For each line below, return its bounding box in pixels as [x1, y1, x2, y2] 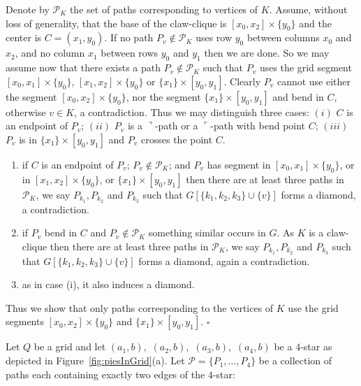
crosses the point [141, 131, 213, 146]
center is [6, 30, 42, 45]
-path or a [154, 118, 198, 133]
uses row [196, 30, 233, 45]
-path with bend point [210, 118, 306, 133]
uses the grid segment [259, 60, 352, 75]
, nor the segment [126, 89, 201, 103]
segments [6, 314, 44, 329]
